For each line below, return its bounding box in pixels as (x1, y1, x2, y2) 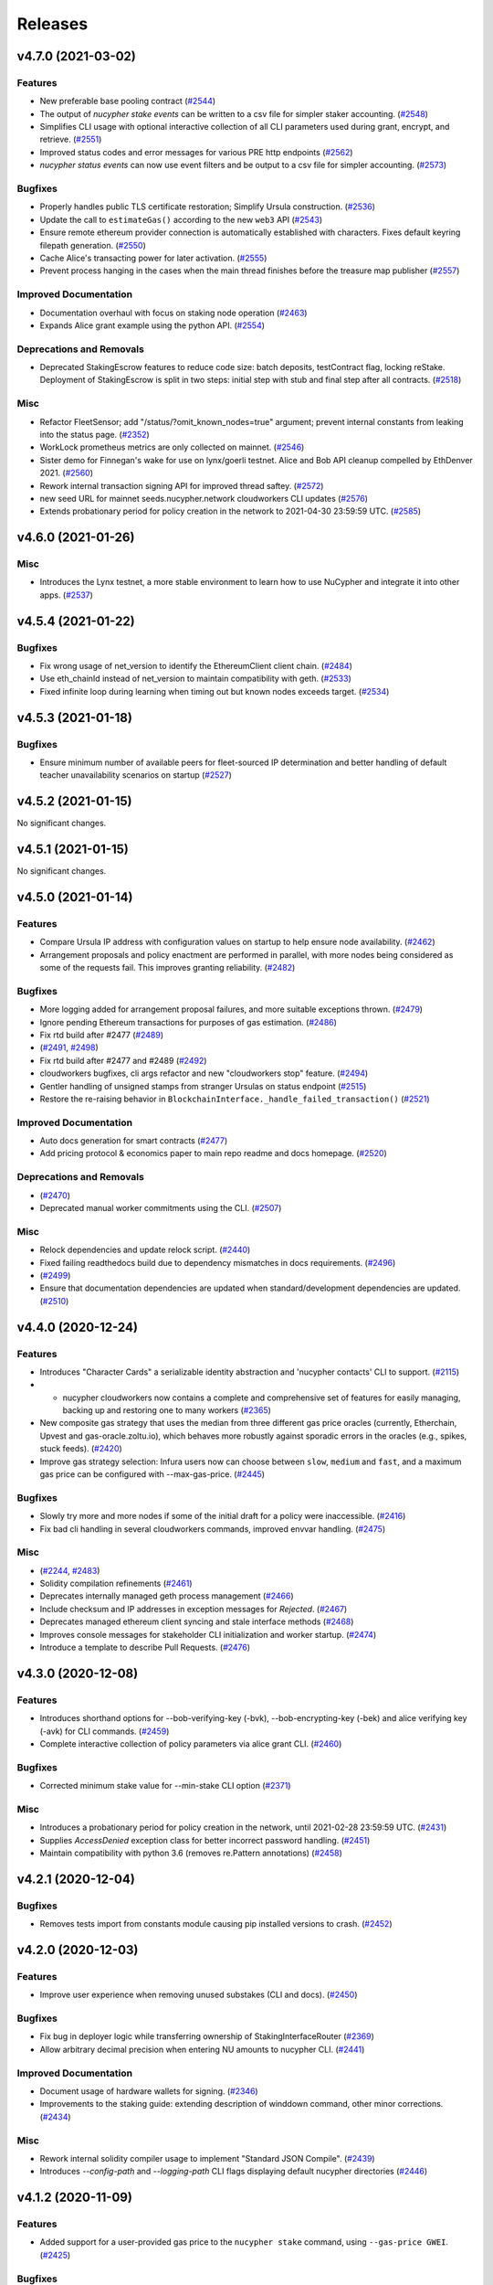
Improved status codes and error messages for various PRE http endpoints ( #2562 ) (39, 146, 353, 157)
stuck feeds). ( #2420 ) (39, 1443, 122, 1454)
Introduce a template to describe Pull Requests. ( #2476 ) (39, 1642, 251, 1653)
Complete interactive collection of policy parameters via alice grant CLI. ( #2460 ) (39, 1738, 342, 1749)
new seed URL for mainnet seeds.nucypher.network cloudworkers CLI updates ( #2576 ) (39, 493, 369, 504)
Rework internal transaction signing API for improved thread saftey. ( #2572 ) (39, 480, 324, 491)
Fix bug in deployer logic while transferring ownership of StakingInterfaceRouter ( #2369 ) (39, 2031, 374, 2042)
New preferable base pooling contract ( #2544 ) (39, 96, 216, 107)
